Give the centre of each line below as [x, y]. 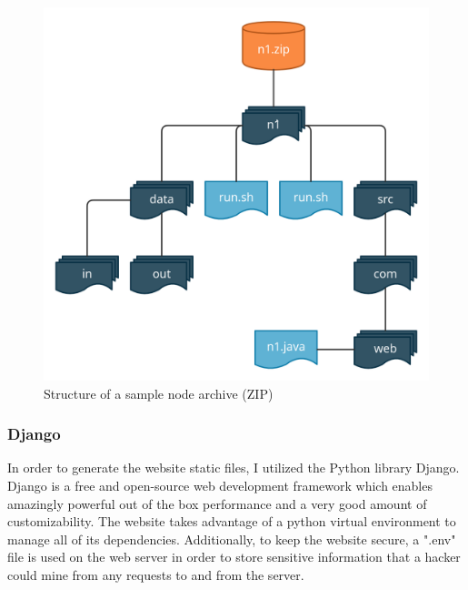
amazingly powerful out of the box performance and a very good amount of [217, 503]
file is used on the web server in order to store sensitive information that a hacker [234, 557]
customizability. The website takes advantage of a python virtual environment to [232, 521]
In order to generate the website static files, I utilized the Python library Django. [234, 468]
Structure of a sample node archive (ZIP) [159, 393]
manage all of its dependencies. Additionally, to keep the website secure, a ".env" [232, 539]
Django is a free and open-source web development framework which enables [220, 485]
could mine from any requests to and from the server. [156, 574]
